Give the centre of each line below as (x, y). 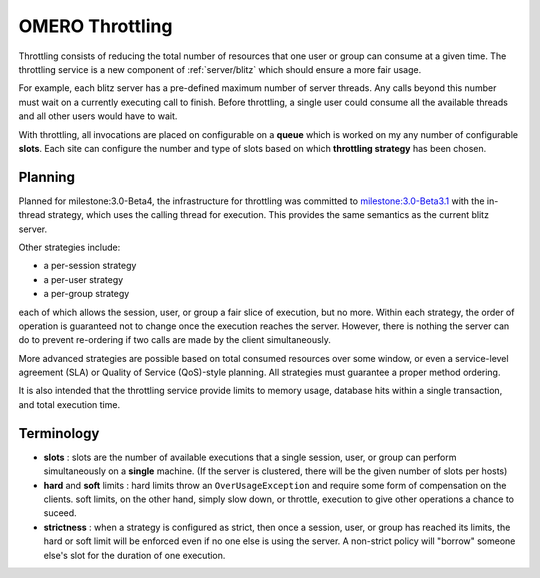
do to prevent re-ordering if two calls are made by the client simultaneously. (175, 340)
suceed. (60, 513)
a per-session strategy (90, 266)
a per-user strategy (83, 279)
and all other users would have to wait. (98, 116)
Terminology (59, 433)
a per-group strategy (86, 294)
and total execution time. (69, 404)
